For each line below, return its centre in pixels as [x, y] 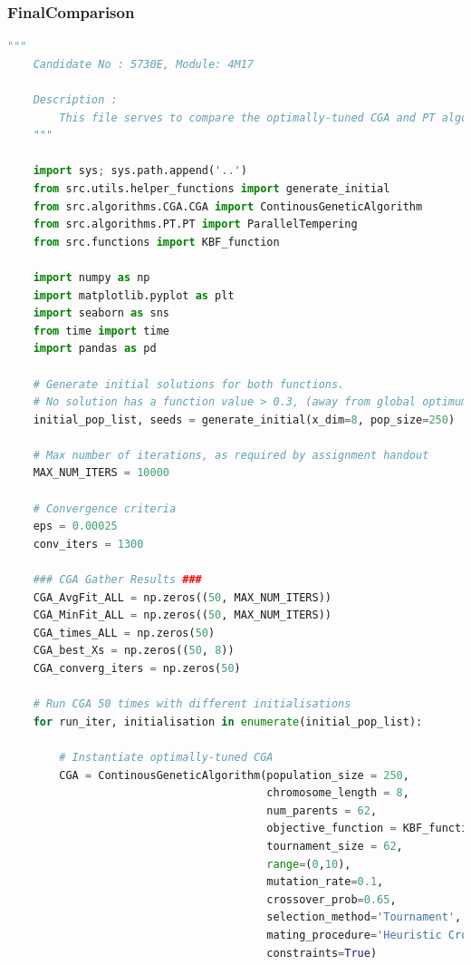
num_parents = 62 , [322, 810]
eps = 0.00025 [75, 526]
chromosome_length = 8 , [338, 793]
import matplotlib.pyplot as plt [134, 295]
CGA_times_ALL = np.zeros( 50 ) [124, 633]
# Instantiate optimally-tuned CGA [166, 757]
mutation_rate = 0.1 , [325, 882]
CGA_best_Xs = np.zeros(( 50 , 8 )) [134, 651]
